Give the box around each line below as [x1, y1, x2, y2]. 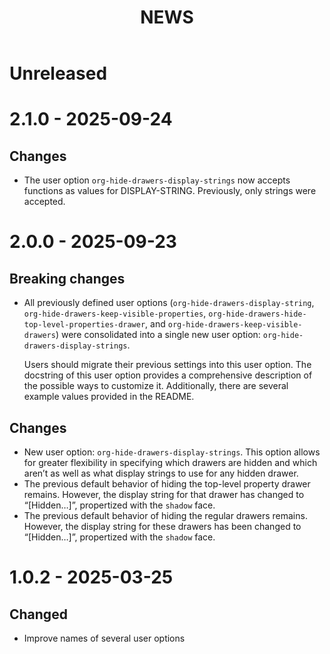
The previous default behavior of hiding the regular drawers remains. [23, 510, 308, 521]
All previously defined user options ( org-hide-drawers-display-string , [23, 297, 315, 309]
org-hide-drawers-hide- [208, 309, 307, 320]
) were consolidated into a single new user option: [55, 329, 261, 341]
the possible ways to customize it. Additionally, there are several [23, 380, 289, 392]
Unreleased [9, 62, 108, 85]
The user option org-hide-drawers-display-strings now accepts [23, 174, 291, 186]
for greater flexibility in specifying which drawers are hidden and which [23, 457, 318, 468]
